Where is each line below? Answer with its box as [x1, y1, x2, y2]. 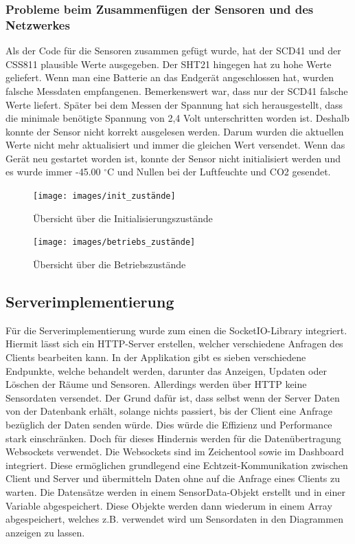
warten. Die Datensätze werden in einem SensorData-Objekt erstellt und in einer [5, 484, 345, 499]
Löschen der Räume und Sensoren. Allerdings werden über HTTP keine [5, 377, 307, 391]
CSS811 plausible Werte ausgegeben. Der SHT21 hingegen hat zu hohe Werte [5, 56, 332, 71]
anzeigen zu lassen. [5, 525, 85, 539]
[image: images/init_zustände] [33, 191, 176, 202]
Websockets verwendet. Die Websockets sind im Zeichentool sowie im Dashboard [5, 444, 344, 459]
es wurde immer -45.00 [5, 164, 101, 179]
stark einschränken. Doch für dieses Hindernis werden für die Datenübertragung [5, 431, 341, 445]
